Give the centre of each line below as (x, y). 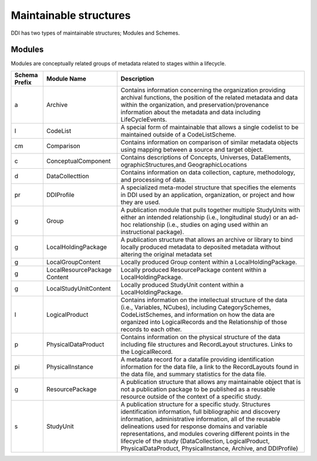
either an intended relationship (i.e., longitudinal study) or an (204, 217)
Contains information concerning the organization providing (203, 90)
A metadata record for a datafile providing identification (197, 359)
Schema (26, 75)
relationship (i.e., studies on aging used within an (200, 225)
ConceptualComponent (78, 161)
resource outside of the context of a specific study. (191, 396)
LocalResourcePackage (79, 269)
